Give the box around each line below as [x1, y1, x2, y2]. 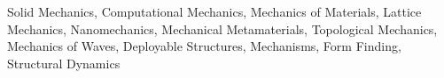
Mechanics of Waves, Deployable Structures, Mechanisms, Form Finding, [7, 37, 401, 55]
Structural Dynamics [7, 53, 121, 72]
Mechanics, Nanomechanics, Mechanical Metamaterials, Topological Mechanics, [7, 19, 438, 38]
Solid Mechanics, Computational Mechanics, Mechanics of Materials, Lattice [7, 3, 422, 20]
